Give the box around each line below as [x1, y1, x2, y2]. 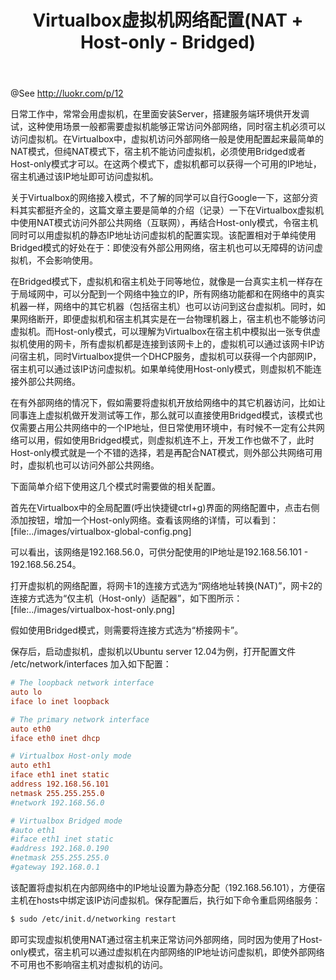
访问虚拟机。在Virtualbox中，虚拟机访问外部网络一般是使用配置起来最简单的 [10, 133, 324, 145]
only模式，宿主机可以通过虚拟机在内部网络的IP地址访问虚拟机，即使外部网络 [10, 946, 325, 958]
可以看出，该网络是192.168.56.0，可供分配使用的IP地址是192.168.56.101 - [10, 546, 309, 558]
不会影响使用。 [36, 254, 98, 266]
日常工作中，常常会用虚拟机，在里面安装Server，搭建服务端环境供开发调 [10, 108, 310, 120]
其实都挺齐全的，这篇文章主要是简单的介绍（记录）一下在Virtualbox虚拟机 [18, 204, 324, 216]
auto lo [10, 687, 43, 698]
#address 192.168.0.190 [10, 844, 110, 854]
